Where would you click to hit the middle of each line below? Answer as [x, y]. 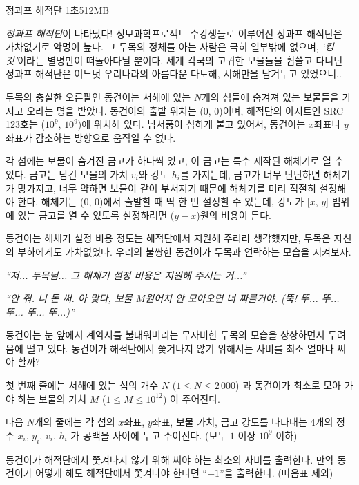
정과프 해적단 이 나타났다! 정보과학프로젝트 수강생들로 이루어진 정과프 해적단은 [174, 33]
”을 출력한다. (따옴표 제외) [276, 473]
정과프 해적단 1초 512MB [58, 10]
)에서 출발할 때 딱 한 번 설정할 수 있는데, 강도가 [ [205, 201]
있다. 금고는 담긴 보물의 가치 [67, 174]
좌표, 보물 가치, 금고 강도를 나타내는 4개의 [243, 422]
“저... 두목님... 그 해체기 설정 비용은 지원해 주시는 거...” [126, 275]
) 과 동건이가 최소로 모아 [288, 385]
